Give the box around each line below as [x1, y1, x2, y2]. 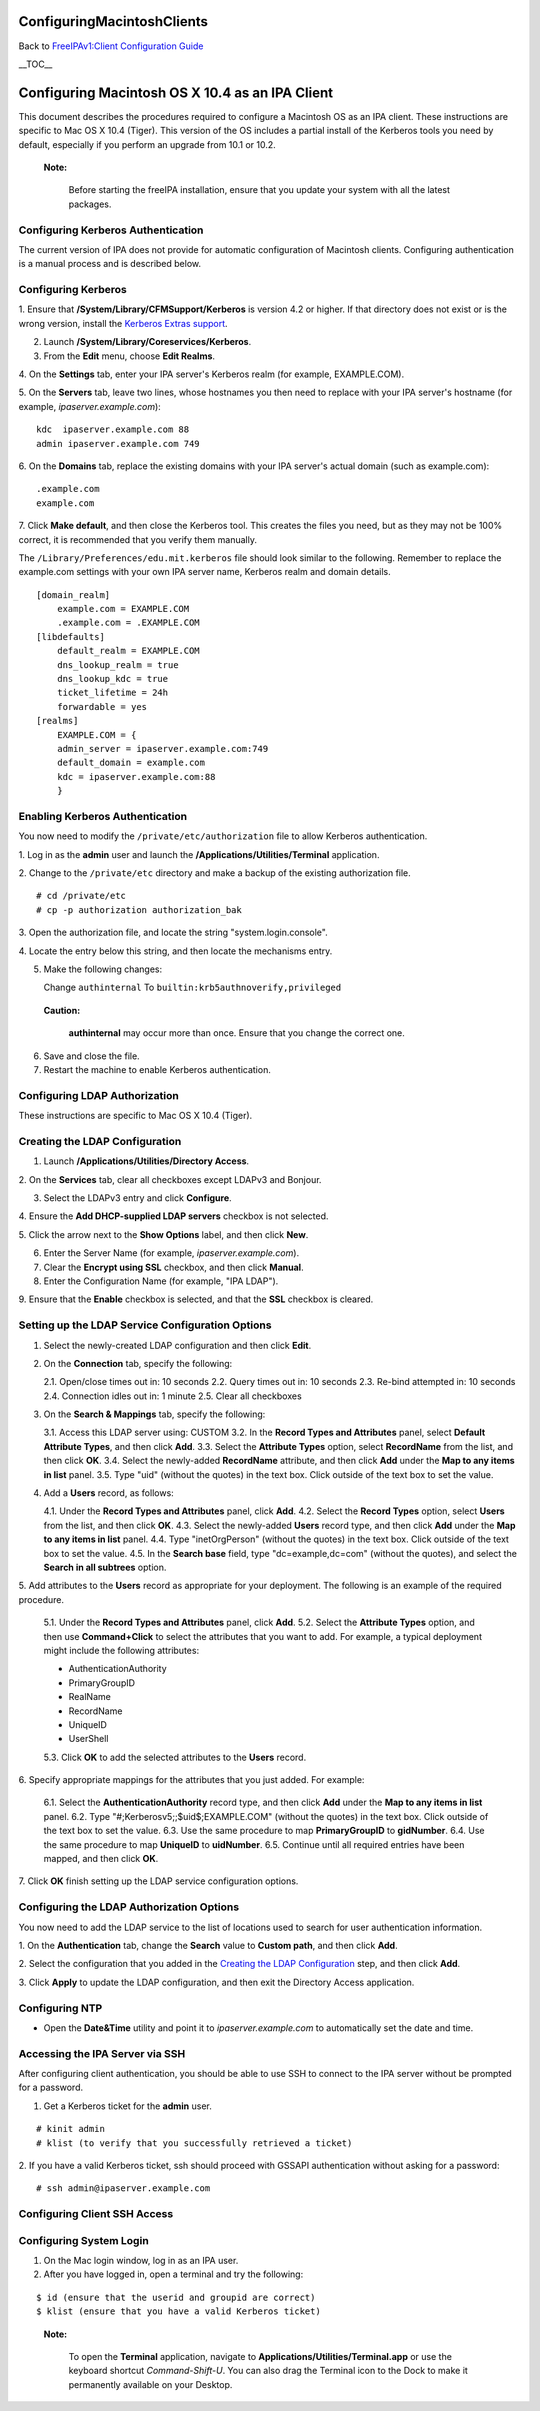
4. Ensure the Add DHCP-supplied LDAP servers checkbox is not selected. [18, 1210, 329, 1222]
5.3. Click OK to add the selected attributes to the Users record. [43, 1751, 307, 1763]
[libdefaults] [36, 631, 105, 642]
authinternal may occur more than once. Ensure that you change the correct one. [68, 1027, 405, 1039]
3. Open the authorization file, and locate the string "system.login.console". [18, 926, 329, 939]
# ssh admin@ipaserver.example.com [36, 2183, 211, 2194]
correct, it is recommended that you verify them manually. [18, 533, 257, 545]
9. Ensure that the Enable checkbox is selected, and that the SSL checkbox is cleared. [18, 1293, 374, 1305]
